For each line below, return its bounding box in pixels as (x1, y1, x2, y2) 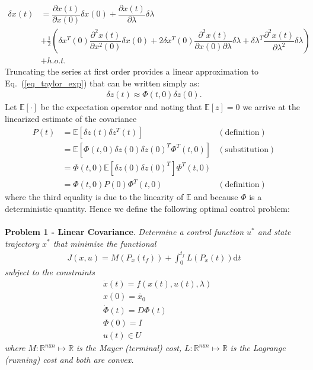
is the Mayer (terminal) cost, (76, 342, 182, 354)
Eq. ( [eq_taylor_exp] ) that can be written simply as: (5, 76, 200, 89)
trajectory (5, 237, 39, 249)
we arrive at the (242, 101, 301, 113)
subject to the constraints (5, 266, 95, 278)
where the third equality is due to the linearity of (5, 191, 184, 203)
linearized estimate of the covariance (5, 112, 137, 124)
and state (257, 225, 291, 237)
